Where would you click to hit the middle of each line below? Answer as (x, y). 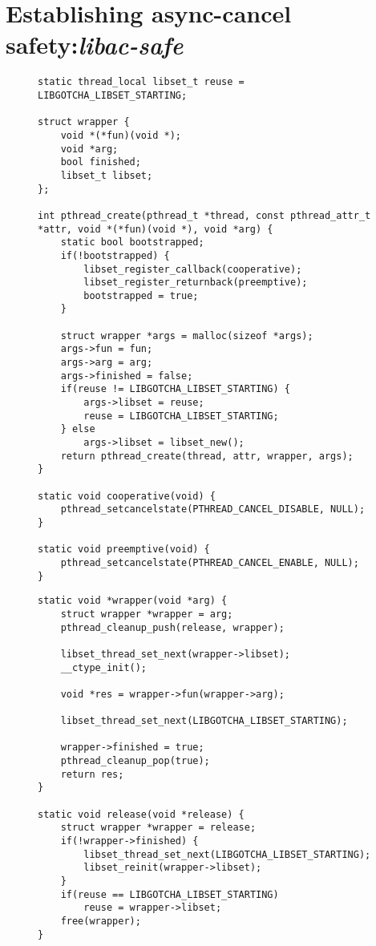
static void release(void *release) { (141, 814)
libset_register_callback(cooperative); (193, 269)
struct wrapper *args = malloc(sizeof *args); (187, 336)
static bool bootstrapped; (132, 243)
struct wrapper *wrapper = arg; (147, 614)
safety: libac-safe (95, 45)
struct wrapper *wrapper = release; (158, 828)
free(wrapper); (101, 921)
